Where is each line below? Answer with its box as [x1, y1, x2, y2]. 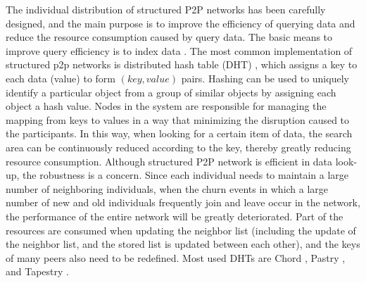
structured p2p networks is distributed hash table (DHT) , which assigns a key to [6, 57, 358, 72]
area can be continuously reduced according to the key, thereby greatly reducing [6, 139, 351, 154]
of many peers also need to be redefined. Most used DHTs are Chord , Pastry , [6, 250, 346, 265]
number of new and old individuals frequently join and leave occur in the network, [6, 195, 360, 210]
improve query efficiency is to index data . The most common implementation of [6, 43, 353, 58]
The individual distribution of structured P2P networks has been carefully [6, 2, 326, 16]
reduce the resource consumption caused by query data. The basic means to [6, 30, 333, 44]
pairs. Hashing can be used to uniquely [181, 70, 349, 85]
